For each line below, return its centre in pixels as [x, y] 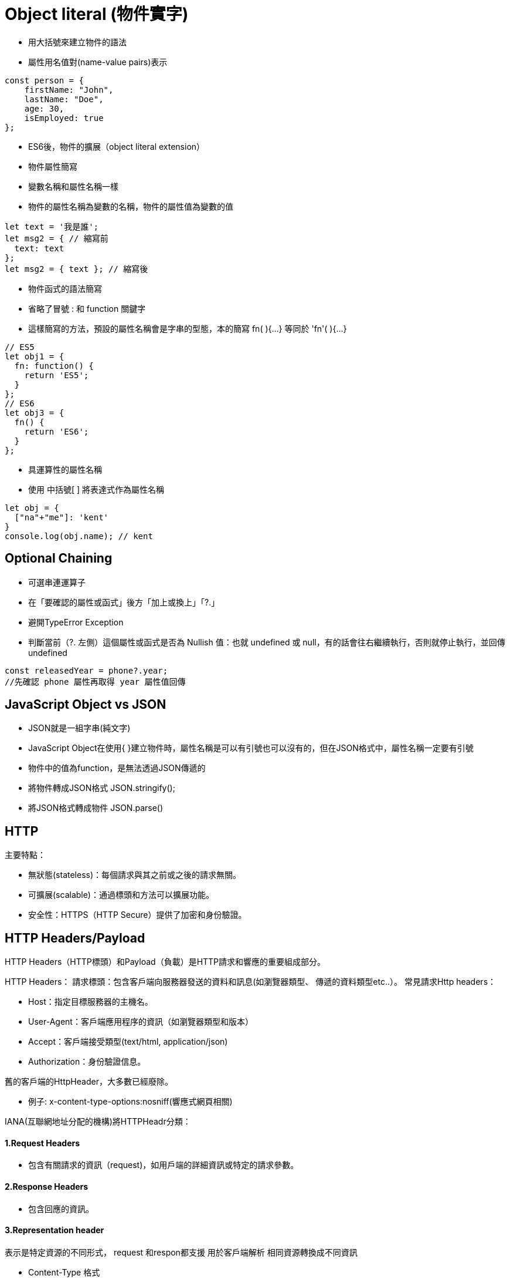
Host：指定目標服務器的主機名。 [91, 1002]
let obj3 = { [35, 413]
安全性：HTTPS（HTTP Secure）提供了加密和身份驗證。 [137, 915]
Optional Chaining [59, 558]
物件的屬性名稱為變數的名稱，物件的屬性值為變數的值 [131, 206]
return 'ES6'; [57, 431]
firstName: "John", [69, 90]
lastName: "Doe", [64, 99]
